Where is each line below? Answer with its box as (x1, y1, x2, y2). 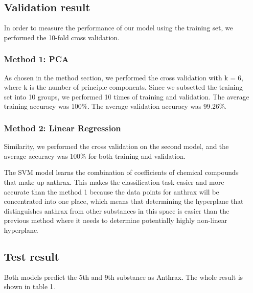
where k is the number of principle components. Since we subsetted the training (4, 82, 243, 92)
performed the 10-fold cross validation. (4, 32, 119, 42)
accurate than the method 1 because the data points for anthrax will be (4, 186, 219, 196)
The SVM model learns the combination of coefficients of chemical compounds (4, 167, 239, 177)
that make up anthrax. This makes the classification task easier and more (4, 176, 224, 187)
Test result (4, 248, 59, 264)
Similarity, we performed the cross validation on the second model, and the (4, 141, 229, 151)
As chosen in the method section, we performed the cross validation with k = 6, (4, 72, 243, 82)
